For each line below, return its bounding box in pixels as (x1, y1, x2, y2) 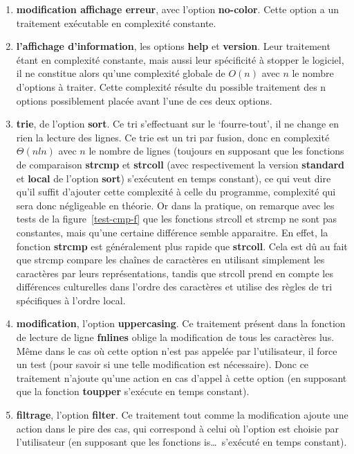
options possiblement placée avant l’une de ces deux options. (16, 93, 272, 107)
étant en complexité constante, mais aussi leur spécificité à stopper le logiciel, (16, 52, 344, 67)
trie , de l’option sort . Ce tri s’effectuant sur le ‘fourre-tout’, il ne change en (16, 116, 339, 131)
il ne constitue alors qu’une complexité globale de (16, 66, 225, 80)
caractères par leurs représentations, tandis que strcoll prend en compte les (16, 265, 333, 280)
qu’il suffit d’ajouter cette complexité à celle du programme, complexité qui (16, 184, 336, 199)
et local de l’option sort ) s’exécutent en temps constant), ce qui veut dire (16, 171, 331, 185)
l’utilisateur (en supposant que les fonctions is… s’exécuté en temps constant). (16, 435, 347, 449)
